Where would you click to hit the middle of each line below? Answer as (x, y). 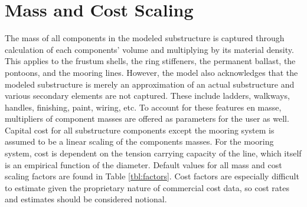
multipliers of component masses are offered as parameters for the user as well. (147, 118)
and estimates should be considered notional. (86, 199)
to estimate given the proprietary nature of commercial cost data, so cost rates (147, 187)
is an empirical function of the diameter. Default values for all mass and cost (143, 164)
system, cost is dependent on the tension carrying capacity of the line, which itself (153, 153)
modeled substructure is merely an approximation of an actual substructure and (150, 84)
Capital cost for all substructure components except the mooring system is (140, 130)
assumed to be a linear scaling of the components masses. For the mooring (139, 141)
